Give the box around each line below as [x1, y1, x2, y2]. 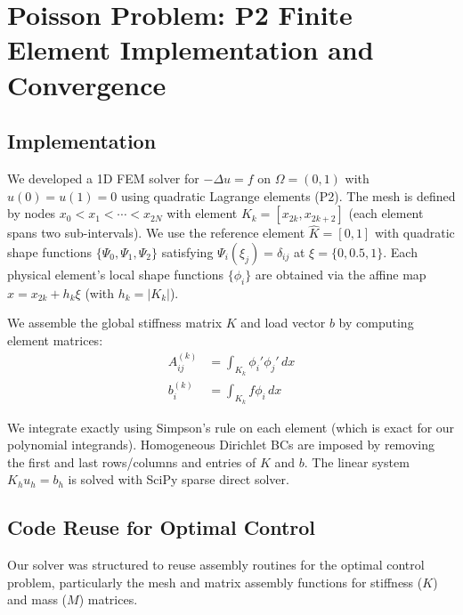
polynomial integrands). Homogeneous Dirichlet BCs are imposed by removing [7, 435, 435, 454]
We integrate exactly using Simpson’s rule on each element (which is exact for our [7, 417, 455, 436]
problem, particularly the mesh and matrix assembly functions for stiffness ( [7, 572, 423, 591]
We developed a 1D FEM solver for [7, 168, 199, 187]
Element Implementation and [7, 31, 374, 68]
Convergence [7, 66, 167, 102]
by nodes [7, 204, 56, 223]
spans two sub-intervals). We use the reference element [7, 223, 305, 242]
